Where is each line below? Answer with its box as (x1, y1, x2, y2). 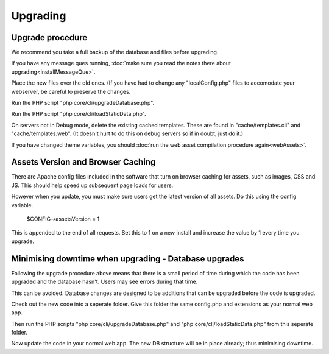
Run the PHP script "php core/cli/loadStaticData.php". (11, 110, 146, 118)
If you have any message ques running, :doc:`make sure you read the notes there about (11, 60, 232, 67)
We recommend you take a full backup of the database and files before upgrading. (11, 49, 219, 56)
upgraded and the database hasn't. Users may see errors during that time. (11, 278, 198, 286)
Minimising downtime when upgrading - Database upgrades (11, 253, 244, 264)
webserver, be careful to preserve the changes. (11, 88, 131, 95)
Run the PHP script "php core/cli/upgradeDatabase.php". (11, 99, 155, 107)
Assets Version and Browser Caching (11, 157, 156, 168)
